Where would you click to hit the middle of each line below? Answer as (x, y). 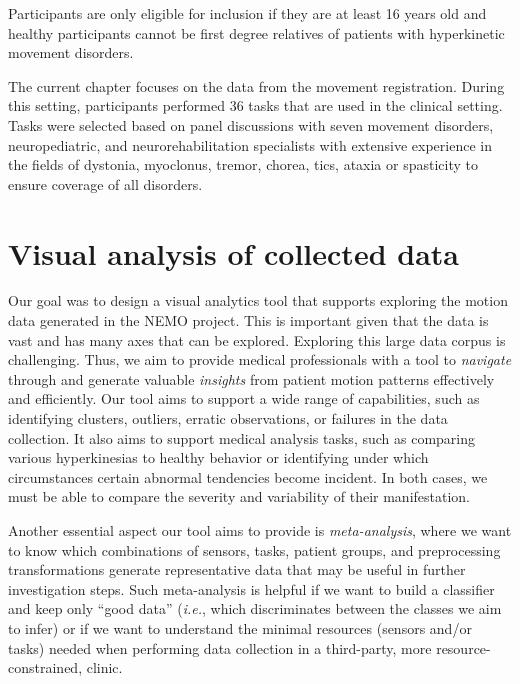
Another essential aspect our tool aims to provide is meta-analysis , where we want (260, 530)
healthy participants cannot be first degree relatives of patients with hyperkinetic (256, 32)
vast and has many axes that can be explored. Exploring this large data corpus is (257, 339)
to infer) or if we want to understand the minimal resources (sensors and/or (240, 627)
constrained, (45, 667)
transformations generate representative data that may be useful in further (237, 569)
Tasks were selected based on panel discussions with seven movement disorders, (251, 124)
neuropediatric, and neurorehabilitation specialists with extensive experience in (250, 144)
